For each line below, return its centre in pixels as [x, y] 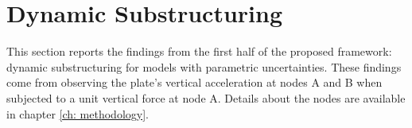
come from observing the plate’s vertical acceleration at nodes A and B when [194, 82]
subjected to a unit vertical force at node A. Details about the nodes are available [206, 97]
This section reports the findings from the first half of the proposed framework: [199, 51]
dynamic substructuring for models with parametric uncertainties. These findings [204, 66]
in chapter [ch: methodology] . [78, 113]
